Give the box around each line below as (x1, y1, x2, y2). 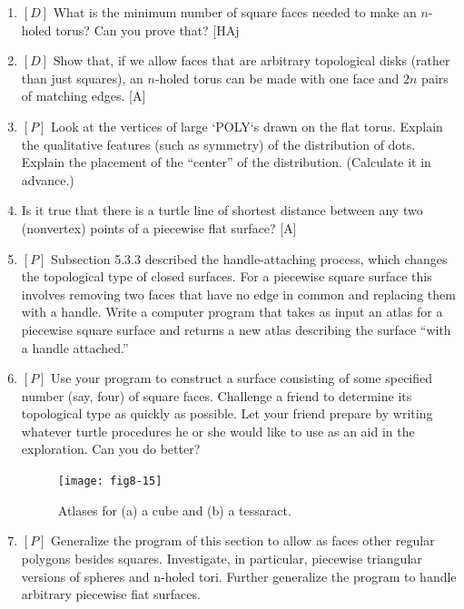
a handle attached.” (21, 338, 129, 357)
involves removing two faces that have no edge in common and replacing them (21, 284, 456, 303)
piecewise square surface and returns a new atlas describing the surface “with (21, 319, 451, 339)
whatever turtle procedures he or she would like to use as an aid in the (21, 421, 415, 440)
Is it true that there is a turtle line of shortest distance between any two (21, 201, 423, 220)
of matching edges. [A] (21, 86, 146, 105)
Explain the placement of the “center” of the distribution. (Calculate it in (21, 152, 431, 172)
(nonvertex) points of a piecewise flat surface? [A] (21, 218, 297, 237)
